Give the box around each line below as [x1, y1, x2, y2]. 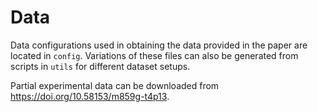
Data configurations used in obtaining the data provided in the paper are [10, 39, 308, 51]
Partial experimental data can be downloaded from [10, 79, 220, 91]
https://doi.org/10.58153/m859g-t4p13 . [10, 90, 170, 102]
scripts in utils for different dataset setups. [10, 60, 191, 72]
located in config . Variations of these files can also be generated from [10, 49, 299, 61]
